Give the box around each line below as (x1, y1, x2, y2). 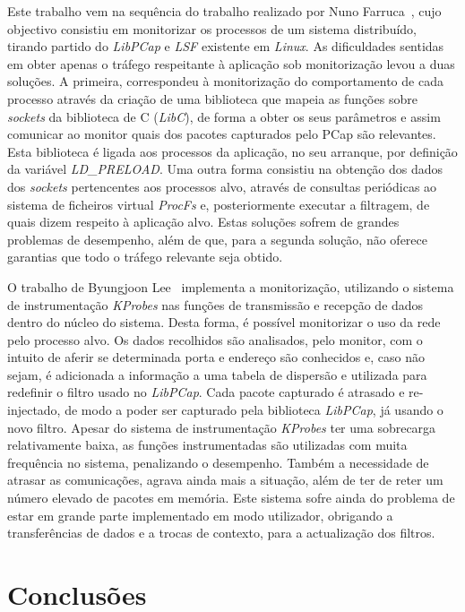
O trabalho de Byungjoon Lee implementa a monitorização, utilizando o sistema (7, 277, 454, 296)
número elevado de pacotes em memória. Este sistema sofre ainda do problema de (7, 488, 455, 507)
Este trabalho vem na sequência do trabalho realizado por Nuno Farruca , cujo (7, 2, 442, 20)
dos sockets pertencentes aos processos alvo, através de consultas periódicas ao (7, 177, 437, 195)
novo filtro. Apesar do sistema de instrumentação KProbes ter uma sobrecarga (7, 418, 436, 436)
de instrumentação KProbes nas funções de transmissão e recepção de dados (7, 295, 424, 314)
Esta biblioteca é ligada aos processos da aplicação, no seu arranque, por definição (7, 142, 458, 160)
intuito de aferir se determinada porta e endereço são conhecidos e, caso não (7, 348, 425, 366)
